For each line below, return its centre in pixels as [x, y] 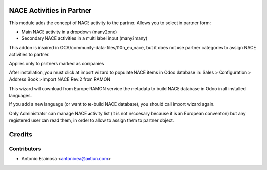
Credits [21, 135]
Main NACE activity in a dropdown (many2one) [69, 32]
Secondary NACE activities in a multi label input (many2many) [85, 38]
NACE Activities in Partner [50, 11]
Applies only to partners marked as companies [57, 64]
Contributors [25, 149]
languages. [21, 96]
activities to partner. [29, 55]
